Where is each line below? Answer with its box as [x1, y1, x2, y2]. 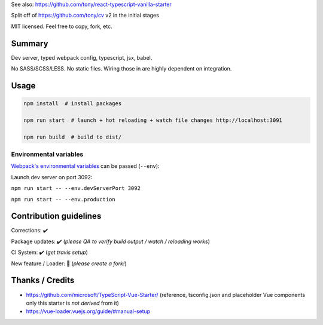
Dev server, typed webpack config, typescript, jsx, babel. [11, 54, 153, 61]
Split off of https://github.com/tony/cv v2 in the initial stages [11, 12, 160, 19]
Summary [11, 38, 48, 48]
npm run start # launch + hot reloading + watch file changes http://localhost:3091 [23, 116, 282, 124]
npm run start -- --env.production [11, 196, 116, 203]
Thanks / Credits [11, 275, 75, 286]
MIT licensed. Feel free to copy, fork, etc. [11, 23, 113, 30]
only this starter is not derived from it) [26, 299, 120, 306]
